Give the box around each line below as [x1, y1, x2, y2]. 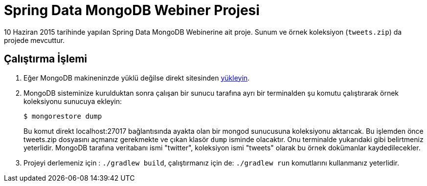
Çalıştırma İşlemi [4, 53, 87, 65]
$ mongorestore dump [23, 112, 102, 120]
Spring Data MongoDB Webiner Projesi [4, 2, 260, 19]
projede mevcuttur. [4, 36, 65, 44]
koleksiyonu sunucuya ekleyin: [23, 97, 122, 105]
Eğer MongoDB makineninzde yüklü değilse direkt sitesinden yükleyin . [23, 73, 250, 82]
